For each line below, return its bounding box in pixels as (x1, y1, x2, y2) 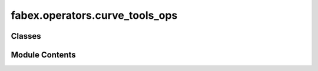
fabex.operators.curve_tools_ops (11, 9, 178, 22)
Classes (11, 31, 41, 41)
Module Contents (11, 50, 76, 60)
